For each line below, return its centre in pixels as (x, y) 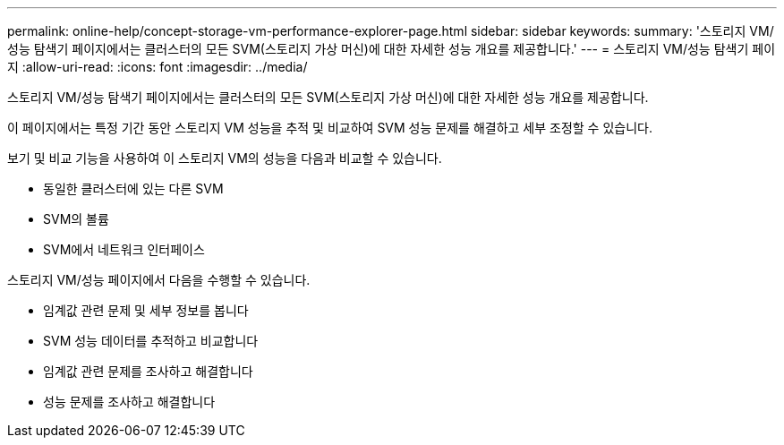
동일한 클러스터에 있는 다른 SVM (133, 188)
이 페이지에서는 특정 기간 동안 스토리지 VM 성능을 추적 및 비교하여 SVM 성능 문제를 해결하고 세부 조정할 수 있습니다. (330, 128)
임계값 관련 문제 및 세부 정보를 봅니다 (146, 310)
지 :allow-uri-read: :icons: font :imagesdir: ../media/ (158, 67)
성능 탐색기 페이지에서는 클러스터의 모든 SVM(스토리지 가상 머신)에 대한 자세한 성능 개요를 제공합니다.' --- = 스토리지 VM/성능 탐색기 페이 (392, 49)
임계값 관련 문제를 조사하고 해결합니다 (148, 371)
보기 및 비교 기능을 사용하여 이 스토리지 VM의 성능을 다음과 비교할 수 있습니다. (225, 158)
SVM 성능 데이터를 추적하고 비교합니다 (151, 341)
